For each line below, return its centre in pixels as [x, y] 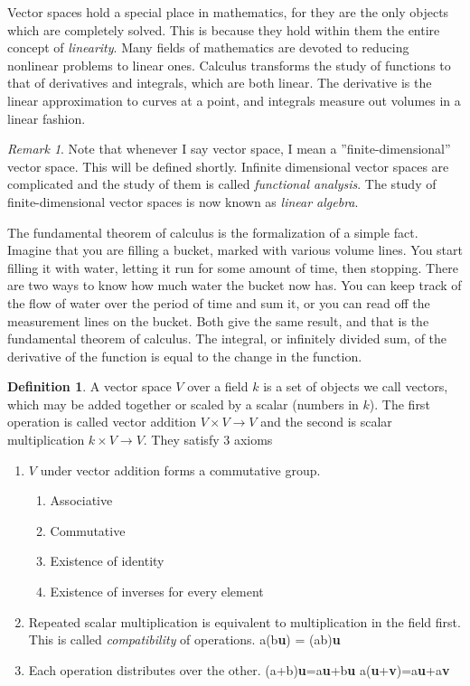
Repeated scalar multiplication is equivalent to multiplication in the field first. [244, 621]
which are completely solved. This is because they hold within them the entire [224, 29]
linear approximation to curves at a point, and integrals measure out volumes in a [234, 100]
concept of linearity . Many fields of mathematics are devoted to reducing [208, 47]
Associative [81, 500]
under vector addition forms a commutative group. [180, 470]
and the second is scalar [326, 422]
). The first [399, 404]
